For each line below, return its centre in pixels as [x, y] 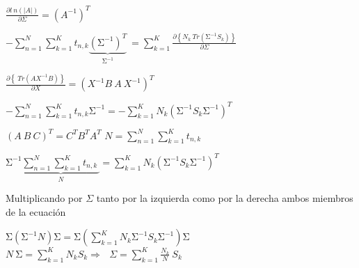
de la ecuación [36, 211]
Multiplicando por [44, 198]
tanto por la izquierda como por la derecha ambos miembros [225, 198]
